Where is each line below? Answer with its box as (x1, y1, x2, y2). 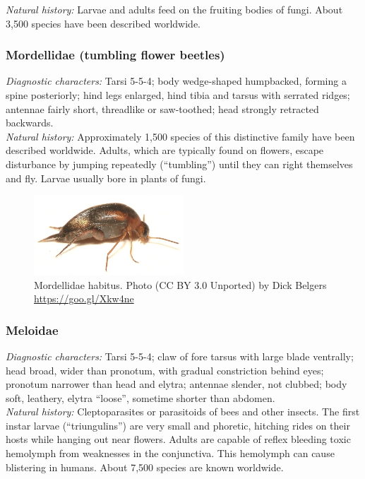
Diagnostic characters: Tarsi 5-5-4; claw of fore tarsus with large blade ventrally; (6, 348, 354, 363)
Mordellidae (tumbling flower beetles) (6, 46, 225, 64)
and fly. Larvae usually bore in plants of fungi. (6, 170, 206, 185)
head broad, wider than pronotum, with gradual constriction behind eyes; (6, 362, 324, 377)
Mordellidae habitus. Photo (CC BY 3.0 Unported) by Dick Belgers (34, 277, 327, 292)
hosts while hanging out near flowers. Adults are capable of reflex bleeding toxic (6, 432, 351, 447)
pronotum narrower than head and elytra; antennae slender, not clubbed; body (6, 377, 347, 391)
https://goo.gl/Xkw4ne (34, 291, 134, 306)
